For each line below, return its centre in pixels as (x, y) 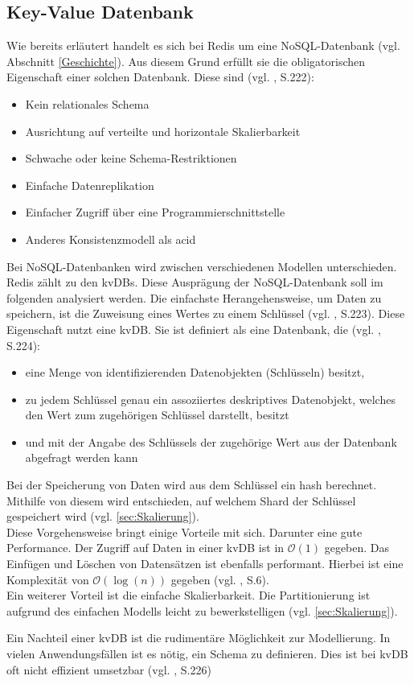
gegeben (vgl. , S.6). (220, 579)
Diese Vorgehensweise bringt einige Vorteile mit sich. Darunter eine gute (184, 532)
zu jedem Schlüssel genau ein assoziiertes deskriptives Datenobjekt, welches (210, 399)
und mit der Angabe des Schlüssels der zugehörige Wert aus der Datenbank (211, 441)
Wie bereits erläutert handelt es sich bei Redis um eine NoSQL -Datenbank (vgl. (203, 45)
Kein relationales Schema (87, 103)
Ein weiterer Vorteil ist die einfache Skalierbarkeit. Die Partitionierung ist (189, 595)
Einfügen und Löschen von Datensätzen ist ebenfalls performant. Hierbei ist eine (205, 564)
